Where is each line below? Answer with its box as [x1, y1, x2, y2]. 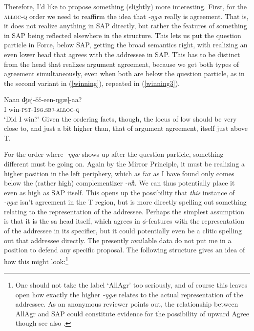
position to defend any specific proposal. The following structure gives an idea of [4, 245, 245, 255]
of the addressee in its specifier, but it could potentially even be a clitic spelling [4, 226, 242, 236]
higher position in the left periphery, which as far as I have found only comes [4, 168, 234, 178]
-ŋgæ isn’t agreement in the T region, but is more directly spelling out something [4, 197, 247, 207]
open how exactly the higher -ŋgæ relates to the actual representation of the [15, 289, 243, 299]
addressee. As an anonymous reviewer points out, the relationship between [15, 299, 238, 309]
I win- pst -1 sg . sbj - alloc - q [4, 103, 80, 114]
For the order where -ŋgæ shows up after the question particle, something [4, 149, 224, 159]
